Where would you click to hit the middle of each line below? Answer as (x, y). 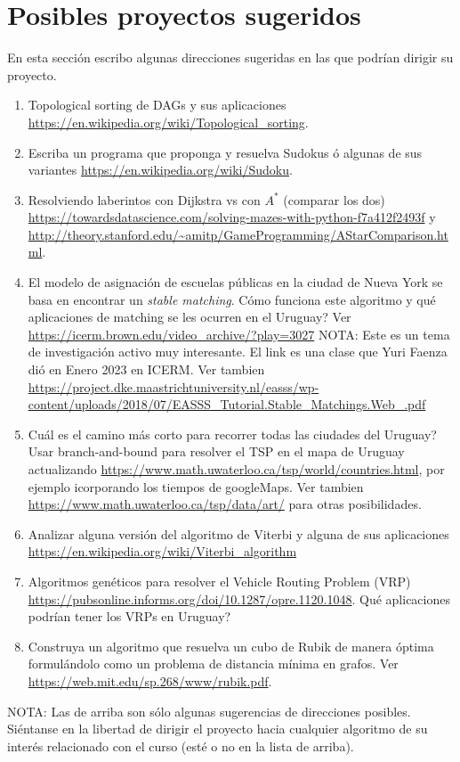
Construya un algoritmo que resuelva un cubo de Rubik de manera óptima (231, 646)
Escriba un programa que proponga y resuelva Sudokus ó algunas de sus (225, 152)
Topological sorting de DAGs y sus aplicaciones (157, 105)
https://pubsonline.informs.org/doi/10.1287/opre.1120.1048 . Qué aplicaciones (239, 598)
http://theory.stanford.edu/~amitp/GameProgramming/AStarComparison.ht (238, 234)
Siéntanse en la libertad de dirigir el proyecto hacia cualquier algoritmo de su (218, 729)
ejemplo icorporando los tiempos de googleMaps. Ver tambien (196, 486)
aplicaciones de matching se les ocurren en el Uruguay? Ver (190, 317)
